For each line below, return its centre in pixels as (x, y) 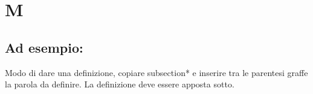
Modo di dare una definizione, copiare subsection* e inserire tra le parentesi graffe (156, 72)
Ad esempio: (44, 47)
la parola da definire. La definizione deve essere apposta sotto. (120, 84)
